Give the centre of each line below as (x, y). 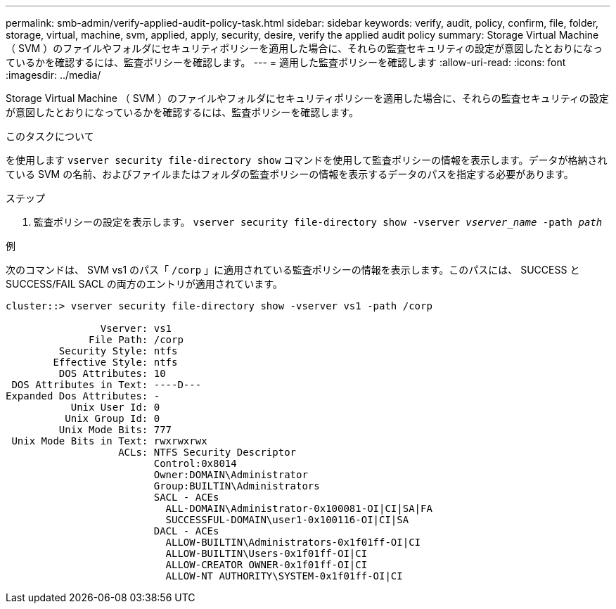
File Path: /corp (136, 340)
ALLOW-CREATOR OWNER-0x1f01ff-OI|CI (267, 565)
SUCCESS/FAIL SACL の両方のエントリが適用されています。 (144, 284)
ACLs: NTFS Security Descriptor (207, 452)
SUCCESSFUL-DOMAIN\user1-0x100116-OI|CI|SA (287, 520)
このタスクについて (50, 136)
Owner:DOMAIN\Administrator (231, 475)
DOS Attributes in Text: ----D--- (107, 385)
